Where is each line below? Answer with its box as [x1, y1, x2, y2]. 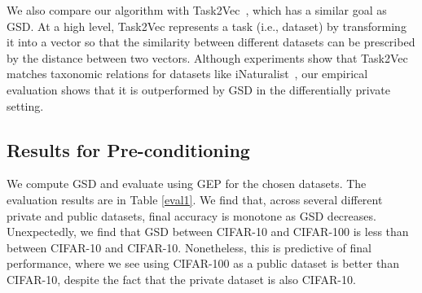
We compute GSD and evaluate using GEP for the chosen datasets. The [7, 175, 367, 192]
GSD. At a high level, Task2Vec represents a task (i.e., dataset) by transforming [7, 17, 407, 34]
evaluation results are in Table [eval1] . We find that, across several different [7, 190, 383, 208]
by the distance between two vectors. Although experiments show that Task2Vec [7, 49, 408, 66]
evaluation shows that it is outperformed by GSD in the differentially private [7, 81, 390, 98]
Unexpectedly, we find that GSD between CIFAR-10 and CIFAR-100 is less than [7, 223, 409, 240]
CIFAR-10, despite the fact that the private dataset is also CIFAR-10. [7, 270, 356, 287]
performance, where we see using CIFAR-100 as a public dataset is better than [7, 255, 399, 272]
